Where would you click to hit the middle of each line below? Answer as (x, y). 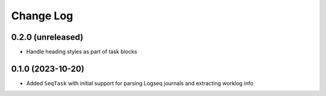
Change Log (42, 16)
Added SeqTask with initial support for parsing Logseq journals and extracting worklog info (140, 83)
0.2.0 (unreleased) (47, 37)
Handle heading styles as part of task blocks (82, 52)
